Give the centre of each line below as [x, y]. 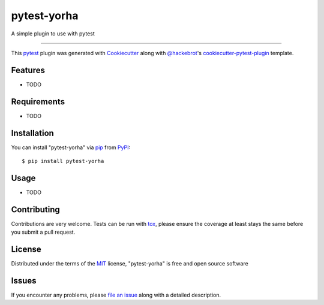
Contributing [35, 209]
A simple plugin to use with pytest [53, 34]
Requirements [38, 102]
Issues [24, 281]
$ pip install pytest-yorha [63, 161]
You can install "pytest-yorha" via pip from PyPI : [71, 147]
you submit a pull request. [43, 232]
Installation [32, 133]
